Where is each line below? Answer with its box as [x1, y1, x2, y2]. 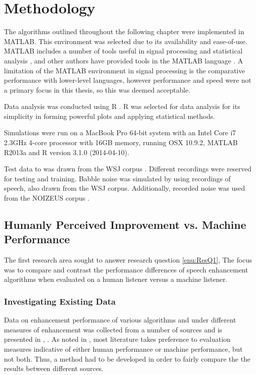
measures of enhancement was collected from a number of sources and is [4, 324, 222, 334]
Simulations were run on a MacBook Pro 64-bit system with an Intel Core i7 [4, 127, 236, 138]
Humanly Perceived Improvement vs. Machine [4, 217, 246, 232]
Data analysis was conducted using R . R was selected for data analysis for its [4, 101, 240, 111]
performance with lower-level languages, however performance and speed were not [4, 75, 252, 85]
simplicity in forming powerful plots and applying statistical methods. [4, 110, 215, 121]
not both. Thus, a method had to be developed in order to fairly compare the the [4, 353, 251, 364]
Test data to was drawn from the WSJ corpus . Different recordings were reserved [4, 163, 252, 174]
